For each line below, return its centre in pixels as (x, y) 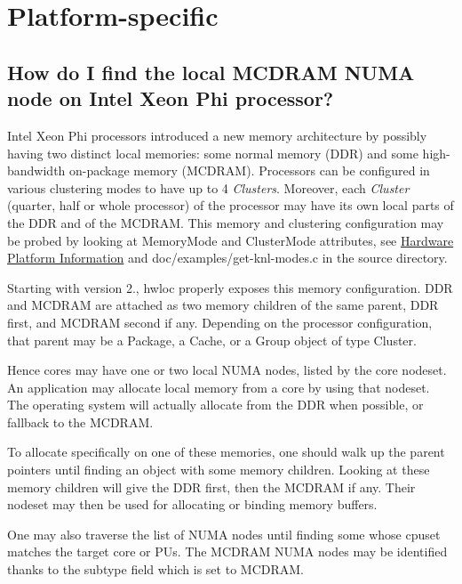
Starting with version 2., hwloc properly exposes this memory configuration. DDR (230, 287)
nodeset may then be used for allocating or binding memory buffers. (192, 504)
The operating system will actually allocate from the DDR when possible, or (215, 405)
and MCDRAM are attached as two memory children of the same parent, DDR (223, 305)
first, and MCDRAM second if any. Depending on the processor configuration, (220, 322)
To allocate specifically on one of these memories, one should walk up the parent (226, 452)
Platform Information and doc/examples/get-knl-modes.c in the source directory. (227, 258)
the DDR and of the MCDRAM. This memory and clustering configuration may (226, 222)
